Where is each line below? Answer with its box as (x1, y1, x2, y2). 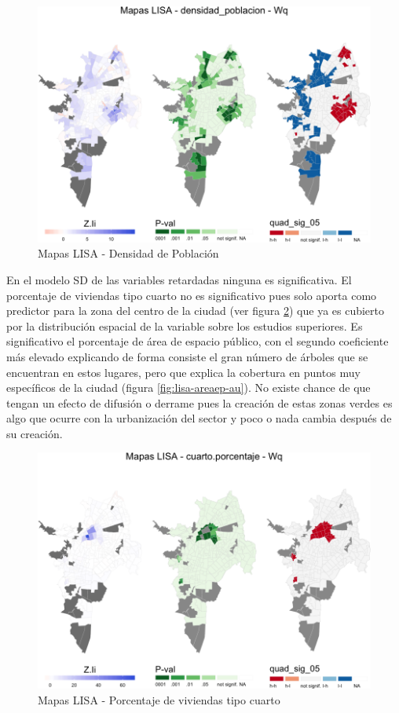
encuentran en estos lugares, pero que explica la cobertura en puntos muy (6, 364, 361, 380)
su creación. (6, 425, 63, 441)
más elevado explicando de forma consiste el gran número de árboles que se (6, 348, 368, 364)
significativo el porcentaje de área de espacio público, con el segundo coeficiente (6, 333, 389, 349)
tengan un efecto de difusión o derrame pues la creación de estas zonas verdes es (6, 394, 393, 411)
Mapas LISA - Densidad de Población (38, 245, 219, 261)
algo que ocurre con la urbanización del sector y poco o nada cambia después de (6, 410, 392, 426)
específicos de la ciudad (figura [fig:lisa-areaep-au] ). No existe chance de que (6, 379, 371, 396)
